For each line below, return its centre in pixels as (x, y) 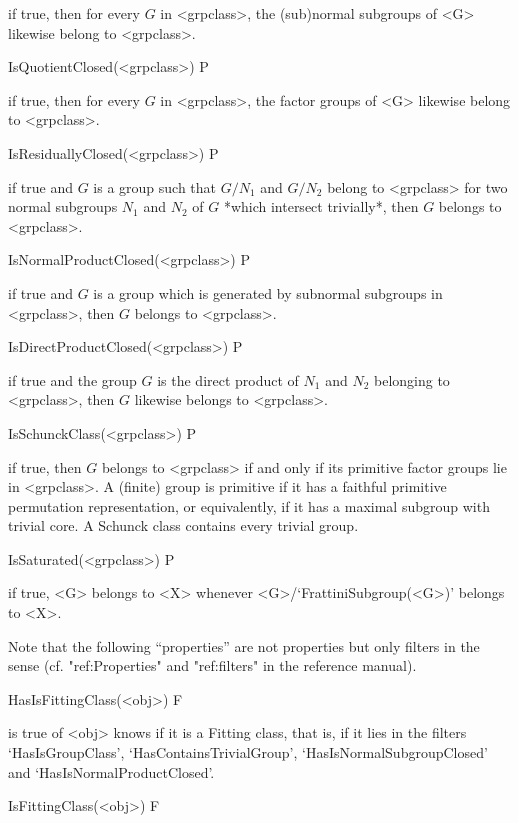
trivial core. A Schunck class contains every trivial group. (183, 525)
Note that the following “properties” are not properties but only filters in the (244, 645)
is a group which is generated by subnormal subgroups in (268, 292)
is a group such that (155, 186)
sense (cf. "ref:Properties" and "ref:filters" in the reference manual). (212, 665)
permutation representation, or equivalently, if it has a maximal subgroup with (249, 505)
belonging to (412, 379)
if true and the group (72, 379)
